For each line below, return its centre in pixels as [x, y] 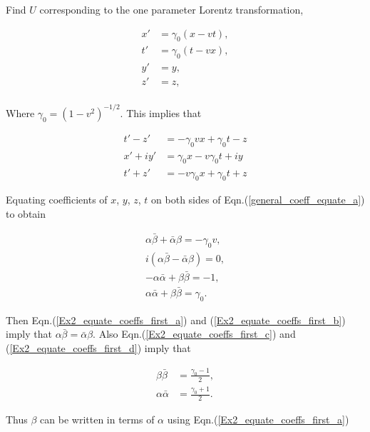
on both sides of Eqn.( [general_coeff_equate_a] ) [258, 200]
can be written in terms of [97, 419]
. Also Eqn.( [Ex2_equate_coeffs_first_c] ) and [194, 334]
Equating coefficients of [57, 200]
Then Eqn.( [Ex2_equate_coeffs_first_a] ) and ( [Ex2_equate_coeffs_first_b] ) [176, 320]
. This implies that [161, 112]
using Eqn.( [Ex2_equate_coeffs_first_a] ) [258, 419]
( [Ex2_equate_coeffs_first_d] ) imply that [98, 348]
